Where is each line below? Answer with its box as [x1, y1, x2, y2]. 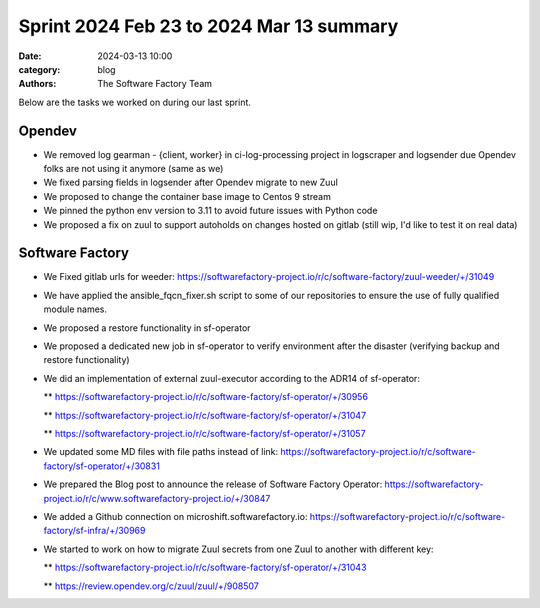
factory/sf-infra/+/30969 [43, 525, 146, 537]
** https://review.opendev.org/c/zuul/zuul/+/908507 [43, 580, 260, 592]
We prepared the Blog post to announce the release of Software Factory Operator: [43, 478, 383, 490]
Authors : [18, 78, 57, 90]
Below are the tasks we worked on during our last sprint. [18, 96, 252, 108]
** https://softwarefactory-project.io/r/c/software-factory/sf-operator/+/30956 [43, 391, 369, 403]
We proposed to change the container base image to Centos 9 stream [43, 190, 332, 202]
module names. [43, 303, 107, 315]
